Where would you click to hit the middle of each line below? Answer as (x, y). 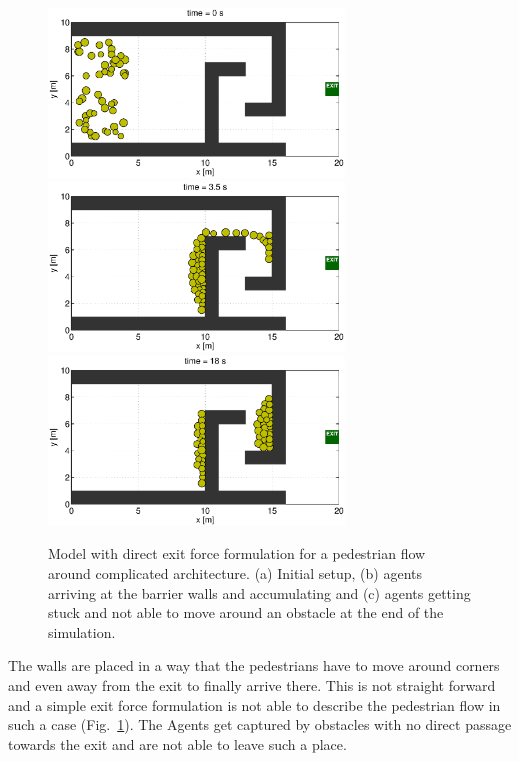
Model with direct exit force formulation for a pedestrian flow (237, 553)
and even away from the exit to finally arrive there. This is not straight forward (252, 684)
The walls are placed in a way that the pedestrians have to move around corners (254, 665)
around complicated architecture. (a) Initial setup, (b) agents (235, 573)
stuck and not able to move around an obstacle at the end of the (246, 612)
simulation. (82, 631)
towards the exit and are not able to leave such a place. (177, 743)
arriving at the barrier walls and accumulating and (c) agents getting (259, 592)
